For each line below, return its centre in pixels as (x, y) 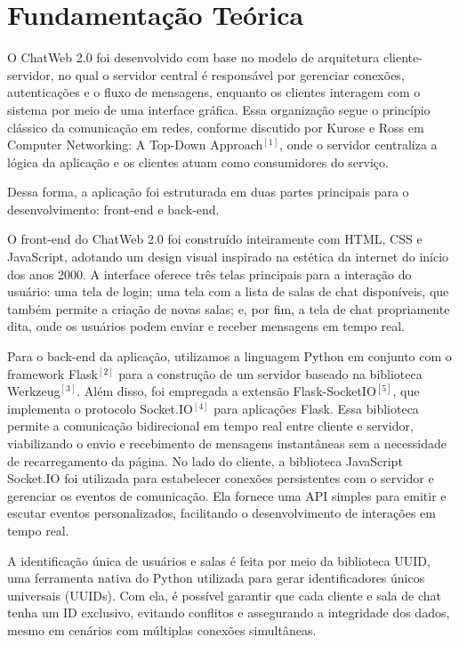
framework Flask (52, 373)
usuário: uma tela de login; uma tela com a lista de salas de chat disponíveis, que (228, 291)
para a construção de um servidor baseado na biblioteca (270, 373)
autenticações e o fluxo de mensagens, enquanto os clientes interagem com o (214, 92)
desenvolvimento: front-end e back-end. (113, 209)
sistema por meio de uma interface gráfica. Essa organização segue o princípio (219, 109)
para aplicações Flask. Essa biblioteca (316, 408)
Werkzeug (34, 391)
